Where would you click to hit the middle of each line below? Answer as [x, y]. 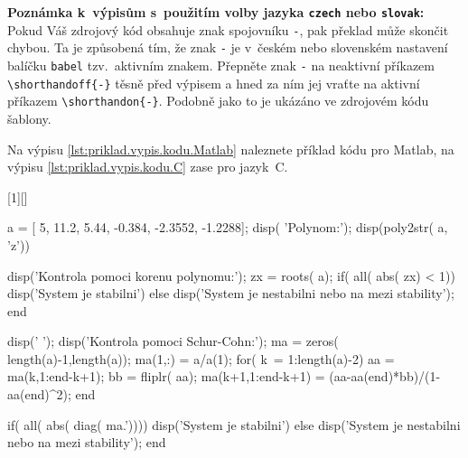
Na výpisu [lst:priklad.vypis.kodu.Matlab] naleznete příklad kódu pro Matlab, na [231, 149]
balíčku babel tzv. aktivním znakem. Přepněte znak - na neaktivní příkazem [221, 65]
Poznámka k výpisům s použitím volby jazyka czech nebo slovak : [216, 12]
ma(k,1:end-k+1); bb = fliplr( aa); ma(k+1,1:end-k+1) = [166, 376]
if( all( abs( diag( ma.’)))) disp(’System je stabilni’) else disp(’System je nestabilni [234, 424]
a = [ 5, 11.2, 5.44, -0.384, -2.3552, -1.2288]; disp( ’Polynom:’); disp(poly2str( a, [228, 227]
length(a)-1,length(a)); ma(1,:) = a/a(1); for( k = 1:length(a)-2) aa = [201, 358]
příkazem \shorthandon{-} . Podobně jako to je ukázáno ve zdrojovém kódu [218, 101]
